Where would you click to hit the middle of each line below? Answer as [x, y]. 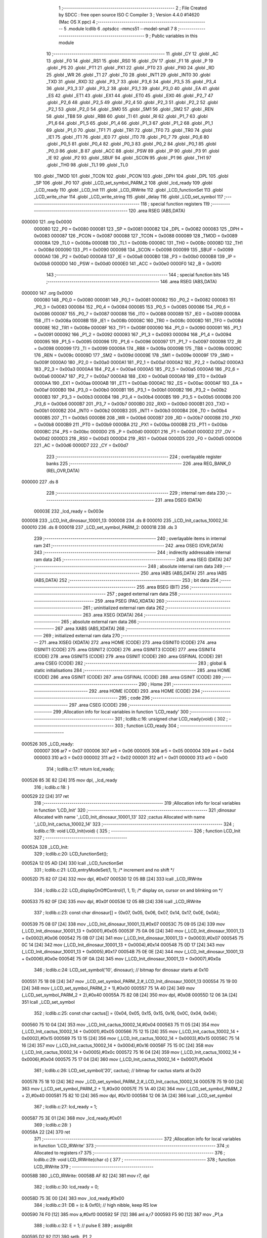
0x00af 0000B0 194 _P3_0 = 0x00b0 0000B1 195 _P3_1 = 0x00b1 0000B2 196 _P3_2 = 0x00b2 [130, 390]
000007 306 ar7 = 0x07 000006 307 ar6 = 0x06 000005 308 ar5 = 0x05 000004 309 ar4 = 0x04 [134, 751]
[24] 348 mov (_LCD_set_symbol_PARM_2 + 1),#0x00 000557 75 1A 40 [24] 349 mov [108, 988]
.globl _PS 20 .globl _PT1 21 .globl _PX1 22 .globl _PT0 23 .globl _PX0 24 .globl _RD [130, 68]
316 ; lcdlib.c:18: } [52, 787]
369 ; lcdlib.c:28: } [53, 1125]
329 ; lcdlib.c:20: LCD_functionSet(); [71, 854]
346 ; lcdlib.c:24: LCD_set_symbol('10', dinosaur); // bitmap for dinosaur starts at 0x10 [121, 970]
